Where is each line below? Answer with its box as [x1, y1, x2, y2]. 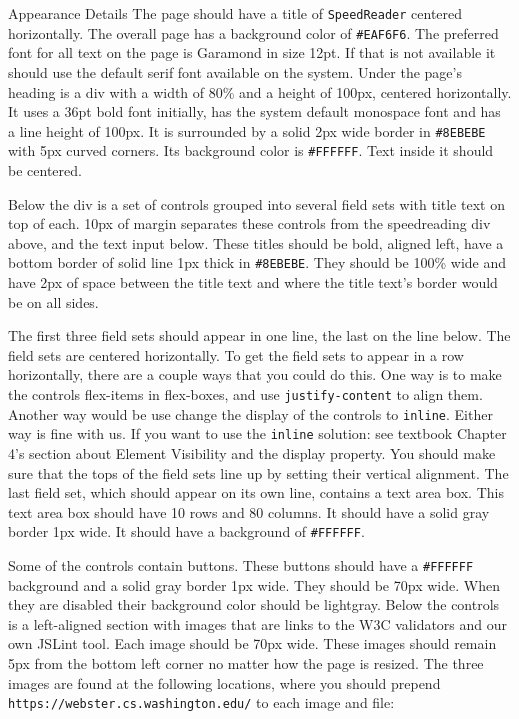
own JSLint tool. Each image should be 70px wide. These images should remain [8, 633, 497, 654]
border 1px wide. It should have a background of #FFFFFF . [8, 521, 365, 542]
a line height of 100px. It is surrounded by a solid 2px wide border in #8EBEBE [8, 120, 486, 141]
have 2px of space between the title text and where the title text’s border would [8, 272, 498, 293]
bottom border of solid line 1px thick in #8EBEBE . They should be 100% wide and [8, 252, 507, 273]
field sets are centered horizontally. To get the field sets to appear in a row [8, 344, 464, 365]
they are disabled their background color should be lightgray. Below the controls [8, 594, 500, 615]
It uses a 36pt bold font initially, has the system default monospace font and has [8, 101, 501, 122]
